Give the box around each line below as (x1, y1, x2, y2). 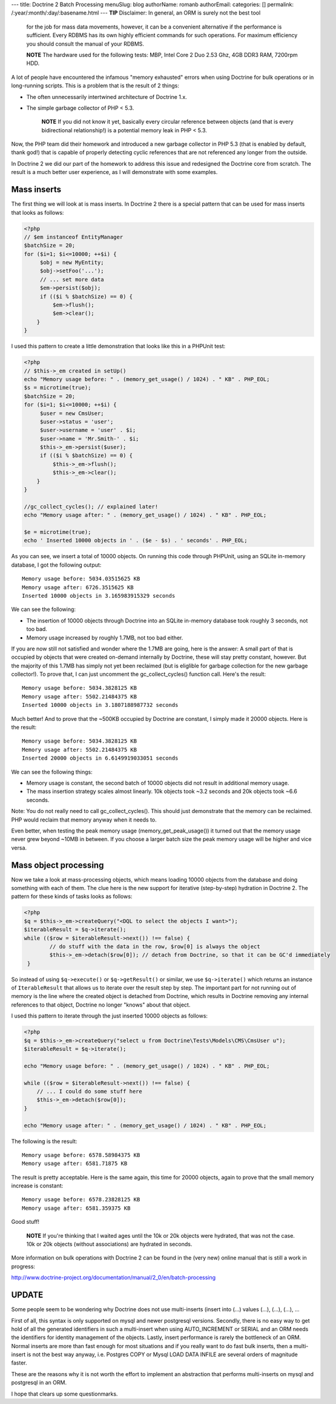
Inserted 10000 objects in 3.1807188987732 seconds (22, 701, 179, 709)
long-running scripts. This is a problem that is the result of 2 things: (11, 82, 180, 89)
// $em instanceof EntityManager (24, 234, 124, 240)
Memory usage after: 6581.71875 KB (22, 1160, 128, 1167)
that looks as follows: (11, 209, 64, 216)
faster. (11, 1359, 27, 1366)
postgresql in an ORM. (11, 1379, 67, 1386)
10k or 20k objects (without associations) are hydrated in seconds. (26, 1241, 193, 1248)
